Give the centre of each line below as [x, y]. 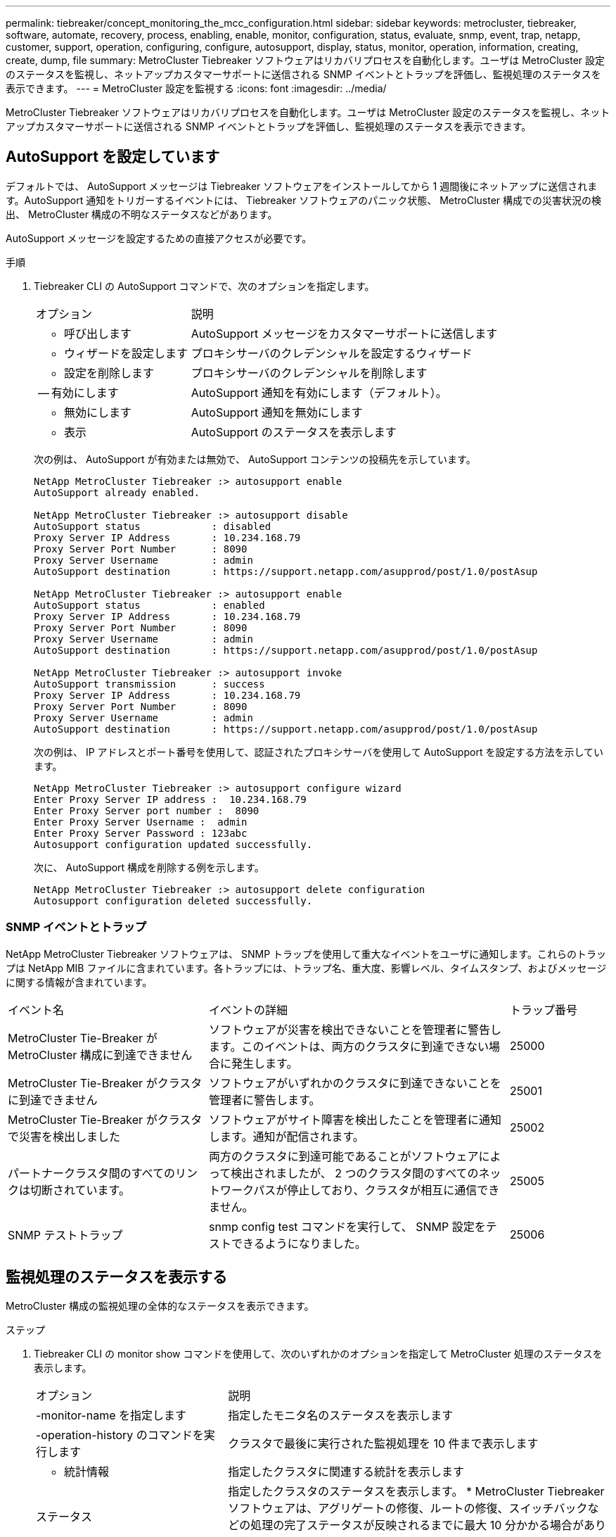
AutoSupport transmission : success [149, 684]
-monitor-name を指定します [111, 1416]
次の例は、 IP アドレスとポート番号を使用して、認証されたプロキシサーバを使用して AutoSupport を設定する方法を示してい [319, 752]
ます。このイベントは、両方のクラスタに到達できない [349, 1046]
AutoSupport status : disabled [153, 526]
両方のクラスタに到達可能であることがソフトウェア [344, 1156]
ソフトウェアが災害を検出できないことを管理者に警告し [355, 1029]
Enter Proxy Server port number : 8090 [147, 810]
